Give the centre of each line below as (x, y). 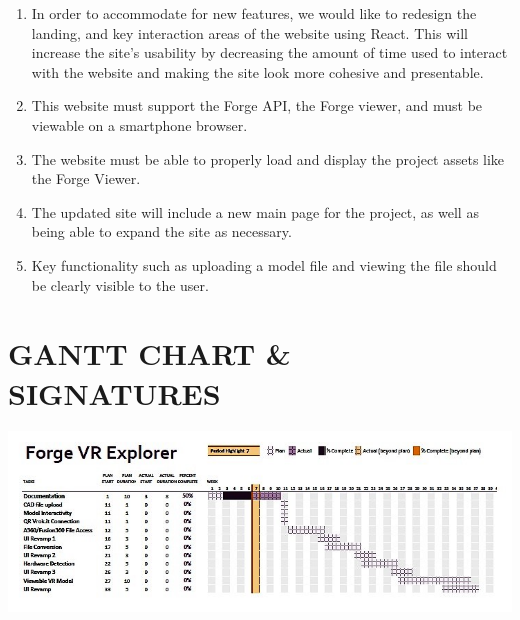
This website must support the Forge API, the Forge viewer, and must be (257, 105)
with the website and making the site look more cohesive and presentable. (257, 71)
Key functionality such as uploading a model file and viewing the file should (264, 264)
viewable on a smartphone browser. (139, 124)
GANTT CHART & (149, 353)
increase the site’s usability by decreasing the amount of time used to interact (269, 52)
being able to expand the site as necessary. (161, 231)
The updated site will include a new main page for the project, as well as (255, 211)
